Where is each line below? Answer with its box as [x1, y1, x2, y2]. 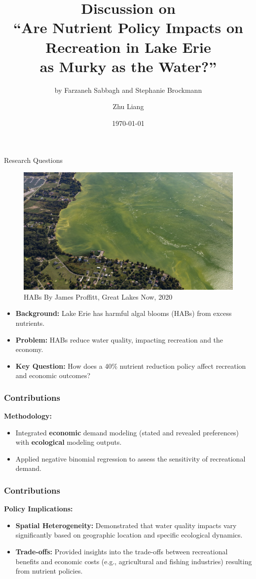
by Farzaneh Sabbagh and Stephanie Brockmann [54, 84, 202, 95]
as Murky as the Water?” [39, 56, 217, 76]
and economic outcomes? [15, 370, 91, 381]
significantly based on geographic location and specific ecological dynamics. [15, 530, 243, 540]
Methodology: [4, 411, 52, 421]
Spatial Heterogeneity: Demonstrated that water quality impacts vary [15, 520, 237, 530]
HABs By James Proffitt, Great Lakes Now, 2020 [24, 291, 173, 302]
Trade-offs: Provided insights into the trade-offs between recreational [15, 546, 228, 557]
